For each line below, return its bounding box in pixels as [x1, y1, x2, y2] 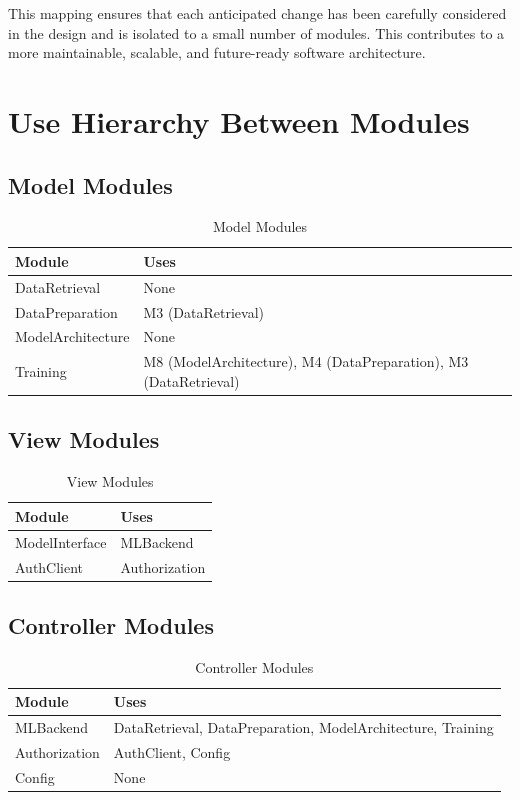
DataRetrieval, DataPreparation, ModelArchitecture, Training [113, 717, 494, 738]
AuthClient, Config [113, 742, 231, 763]
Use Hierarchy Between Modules [8, 100, 470, 141]
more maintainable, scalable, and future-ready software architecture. [8, 42, 426, 63]
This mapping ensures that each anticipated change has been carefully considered [8, 3, 507, 23]
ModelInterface [15, 531, 107, 552]
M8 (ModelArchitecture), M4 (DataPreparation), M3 [143, 351, 469, 372]
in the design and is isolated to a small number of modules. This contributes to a [8, 22, 505, 43]
